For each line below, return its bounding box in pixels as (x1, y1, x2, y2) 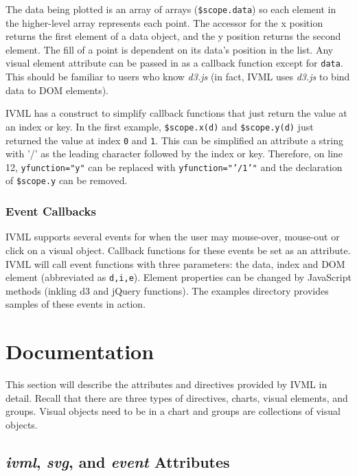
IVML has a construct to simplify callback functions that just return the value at (5, 106, 347, 120)
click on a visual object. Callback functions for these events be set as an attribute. (5, 242, 351, 257)
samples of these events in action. (5, 297, 146, 311)
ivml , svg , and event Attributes (5, 451, 230, 472)
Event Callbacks (5, 203, 96, 220)
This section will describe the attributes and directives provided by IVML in (5, 377, 327, 392)
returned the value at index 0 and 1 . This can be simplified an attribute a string (5, 133, 343, 147)
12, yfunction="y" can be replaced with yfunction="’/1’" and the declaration (5, 159, 343, 174)
